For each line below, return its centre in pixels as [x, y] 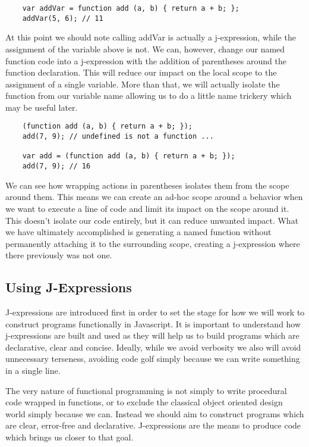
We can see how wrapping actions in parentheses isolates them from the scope [147, 185]
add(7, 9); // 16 [56, 166]
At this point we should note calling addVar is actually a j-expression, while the [151, 37]
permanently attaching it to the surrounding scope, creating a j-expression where [153, 243]
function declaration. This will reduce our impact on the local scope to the [141, 72]
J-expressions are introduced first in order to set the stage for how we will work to [155, 312]
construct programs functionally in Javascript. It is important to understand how [153, 323]
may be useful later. [42, 107]
